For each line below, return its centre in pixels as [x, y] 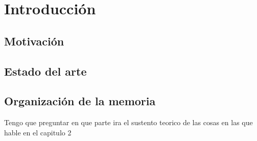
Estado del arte [45, 71]
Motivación [34, 41]
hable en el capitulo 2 [38, 132]
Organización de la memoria [80, 101]
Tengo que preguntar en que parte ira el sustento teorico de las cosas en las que [128, 122]
